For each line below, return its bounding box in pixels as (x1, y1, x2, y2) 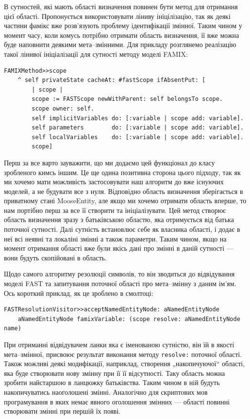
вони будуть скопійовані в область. (4, 252, 107, 262)
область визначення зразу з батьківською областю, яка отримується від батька (4, 214, 234, 225)
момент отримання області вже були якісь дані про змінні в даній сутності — (4, 243, 233, 253)
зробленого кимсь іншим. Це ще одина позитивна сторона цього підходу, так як (4, 167, 241, 177)
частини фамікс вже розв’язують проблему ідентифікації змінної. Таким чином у (4, 20, 242, 31)
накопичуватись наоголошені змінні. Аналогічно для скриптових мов (4, 387, 208, 397)
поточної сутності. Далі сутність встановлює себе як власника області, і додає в (4, 224, 240, 234)
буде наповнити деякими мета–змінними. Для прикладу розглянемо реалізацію (4, 39, 236, 49)
